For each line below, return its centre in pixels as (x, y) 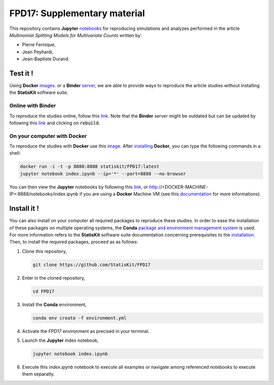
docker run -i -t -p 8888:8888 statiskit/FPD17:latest (90, 167)
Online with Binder (33, 106)
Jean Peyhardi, (38, 52)
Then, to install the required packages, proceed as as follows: (74, 242)
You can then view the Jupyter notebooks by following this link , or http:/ (85, 187)
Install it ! (24, 209)
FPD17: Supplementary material (77, 13)
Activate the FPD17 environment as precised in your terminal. (86, 331)
